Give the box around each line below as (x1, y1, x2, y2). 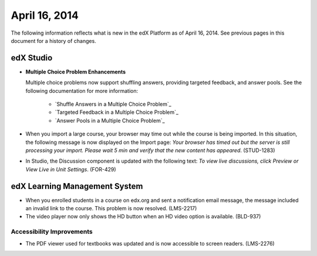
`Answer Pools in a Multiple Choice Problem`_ (55, 117, 165, 124)
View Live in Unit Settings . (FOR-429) (25, 166, 117, 173)
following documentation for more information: (25, 87, 139, 94)
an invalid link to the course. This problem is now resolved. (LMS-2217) (25, 205, 197, 212)
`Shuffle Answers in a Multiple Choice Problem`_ (55, 100, 171, 108)
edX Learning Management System (11, 181, 143, 191)
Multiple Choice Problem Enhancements (25, 68, 126, 75)
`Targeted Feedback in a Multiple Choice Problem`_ (55, 109, 179, 116)
